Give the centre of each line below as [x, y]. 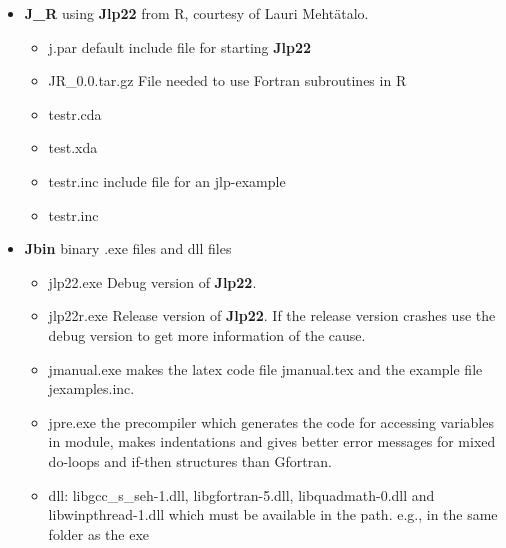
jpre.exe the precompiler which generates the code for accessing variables [271, 421]
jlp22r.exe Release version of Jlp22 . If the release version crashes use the [272, 315]
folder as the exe [99, 533]
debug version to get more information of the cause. [207, 334]
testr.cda [75, 113]
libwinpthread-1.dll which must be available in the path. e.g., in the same [273, 514]
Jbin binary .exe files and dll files [128, 248]
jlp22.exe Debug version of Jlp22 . [152, 281]
